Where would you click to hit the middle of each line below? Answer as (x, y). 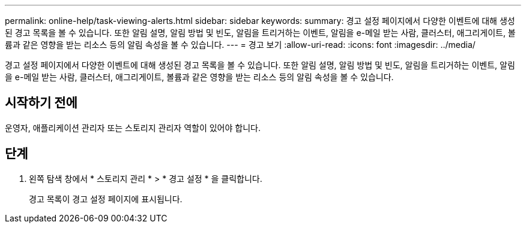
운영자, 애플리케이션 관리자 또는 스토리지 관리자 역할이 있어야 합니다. (133, 127)
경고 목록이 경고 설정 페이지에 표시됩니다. (106, 199)
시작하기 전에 (41, 103)
